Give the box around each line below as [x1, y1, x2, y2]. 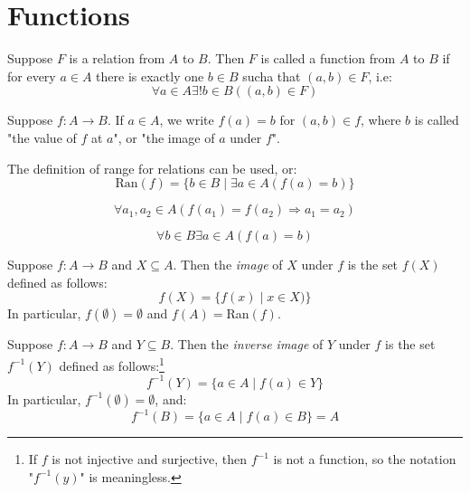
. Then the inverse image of [170, 335, 324, 354]
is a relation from [69, 49, 165, 68]
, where [361, 110, 401, 129]
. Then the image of [173, 255, 283, 274]
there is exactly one [96, 66, 204, 85]
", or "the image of [113, 128, 215, 147]
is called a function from [260, 49, 396, 68]
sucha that [242, 66, 301, 85]
